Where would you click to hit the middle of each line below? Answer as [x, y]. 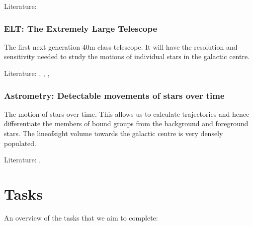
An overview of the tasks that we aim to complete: [81, 217]
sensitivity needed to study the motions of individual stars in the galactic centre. [127, 56]
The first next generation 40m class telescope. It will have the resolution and [121, 46]
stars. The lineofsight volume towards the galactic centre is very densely [114, 133]
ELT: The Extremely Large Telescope [81, 28]
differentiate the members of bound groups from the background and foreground [126, 123]
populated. [20, 143]
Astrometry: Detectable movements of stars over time [114, 95]
